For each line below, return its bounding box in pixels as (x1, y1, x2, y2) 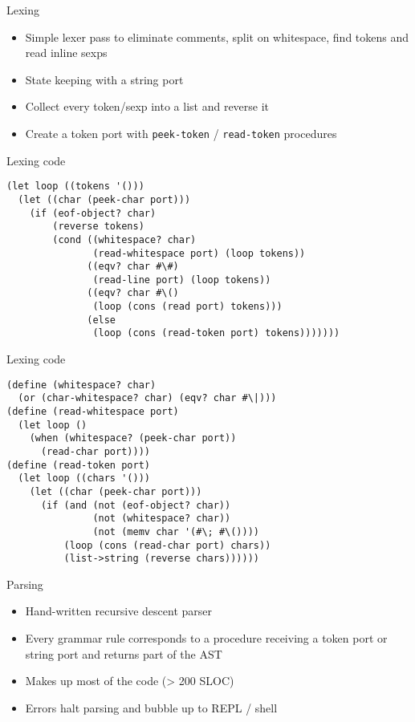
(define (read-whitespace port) (6, 406, 179, 417)
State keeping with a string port (25, 71, 184, 87)
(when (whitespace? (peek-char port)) (29, 432, 237, 444)
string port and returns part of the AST (25, 645, 222, 662)
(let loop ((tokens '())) (6, 180, 144, 193)
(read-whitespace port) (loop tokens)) (92, 247, 306, 259)
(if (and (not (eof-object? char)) (40, 499, 231, 511)
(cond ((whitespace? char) (52, 233, 197, 245)
